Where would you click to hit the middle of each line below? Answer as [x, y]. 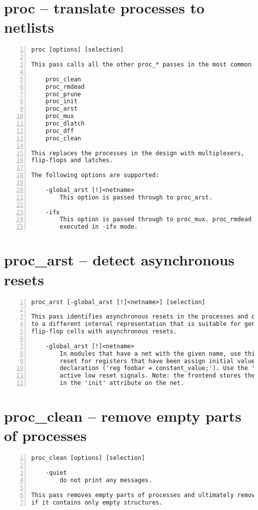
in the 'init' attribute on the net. [122, 383]
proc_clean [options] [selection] [88, 458]
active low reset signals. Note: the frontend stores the [158, 376]
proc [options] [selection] [78, 50]
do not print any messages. [106, 480]
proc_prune [63, 94]
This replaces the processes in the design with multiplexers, [138, 153]
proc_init [62, 101]
